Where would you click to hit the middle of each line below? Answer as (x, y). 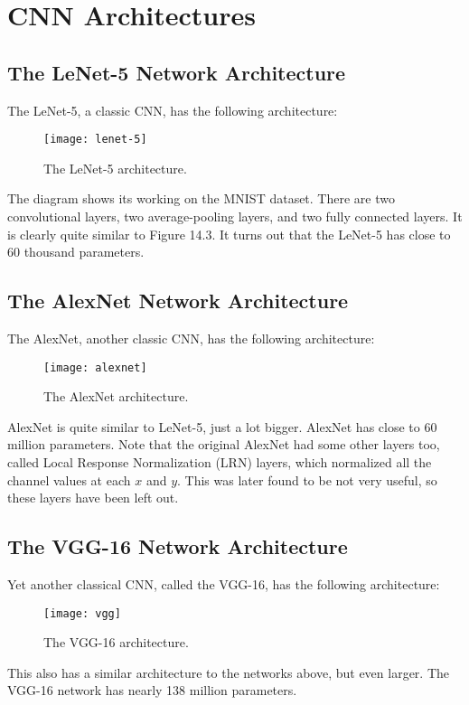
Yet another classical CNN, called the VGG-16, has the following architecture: (224, 584)
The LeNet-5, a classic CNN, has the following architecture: (173, 110)
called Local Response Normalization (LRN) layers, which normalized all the (220, 462)
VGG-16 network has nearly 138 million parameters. (152, 690)
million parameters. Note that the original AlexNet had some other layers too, (224, 444)
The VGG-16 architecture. (116, 642)
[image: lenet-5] (95, 140)
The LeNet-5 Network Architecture (177, 72)
